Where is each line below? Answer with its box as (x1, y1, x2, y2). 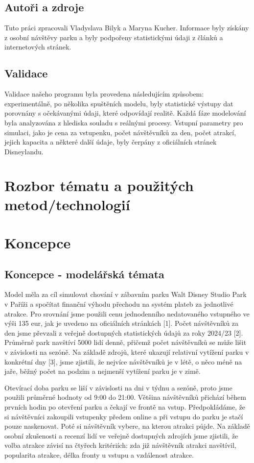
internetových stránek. (4, 42, 71, 52)
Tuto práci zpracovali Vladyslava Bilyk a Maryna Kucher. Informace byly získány (4, 23, 249, 33)
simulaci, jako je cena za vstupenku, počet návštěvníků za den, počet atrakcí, (4, 127, 236, 137)
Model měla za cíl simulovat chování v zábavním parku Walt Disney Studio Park (4, 289, 247, 299)
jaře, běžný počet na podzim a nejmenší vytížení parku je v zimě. (4, 366, 201, 376)
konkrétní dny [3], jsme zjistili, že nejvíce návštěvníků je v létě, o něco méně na (4, 356, 242, 366)
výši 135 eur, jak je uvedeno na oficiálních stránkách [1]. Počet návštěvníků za (4, 318, 239, 328)
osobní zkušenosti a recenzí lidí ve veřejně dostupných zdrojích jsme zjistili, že (4, 430, 238, 440)
